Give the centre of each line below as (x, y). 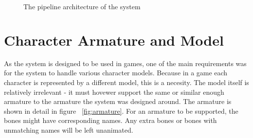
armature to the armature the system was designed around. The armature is (118, 101)
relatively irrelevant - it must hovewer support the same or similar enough (114, 92)
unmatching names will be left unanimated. (69, 129)
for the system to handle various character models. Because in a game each (116, 73)
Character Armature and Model (114, 40)
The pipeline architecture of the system (82, 6)
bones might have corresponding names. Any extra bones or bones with (110, 120)
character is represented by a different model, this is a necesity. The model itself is (126, 82)
